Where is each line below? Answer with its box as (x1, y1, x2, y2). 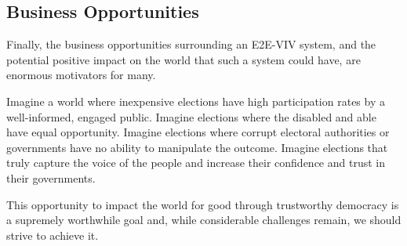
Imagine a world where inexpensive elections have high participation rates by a (6, 92, 385, 109)
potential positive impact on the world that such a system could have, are (6, 51, 361, 67)
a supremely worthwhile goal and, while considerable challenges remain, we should (6, 212, 402, 228)
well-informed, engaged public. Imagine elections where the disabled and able (6, 108, 376, 125)
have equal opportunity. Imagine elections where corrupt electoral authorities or (6, 124, 390, 140)
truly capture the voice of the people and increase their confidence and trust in (6, 154, 385, 171)
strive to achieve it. (6, 226, 99, 243)
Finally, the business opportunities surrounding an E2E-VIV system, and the (6, 36, 376, 52)
